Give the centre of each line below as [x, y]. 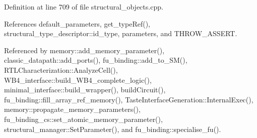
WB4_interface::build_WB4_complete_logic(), [78, 80]
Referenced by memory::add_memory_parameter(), [84, 50]
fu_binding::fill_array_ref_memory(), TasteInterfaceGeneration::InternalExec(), [129, 99]
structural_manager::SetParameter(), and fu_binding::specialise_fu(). [113, 129]
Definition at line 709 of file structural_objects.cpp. [84, 7]
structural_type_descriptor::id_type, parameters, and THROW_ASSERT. [121, 33]
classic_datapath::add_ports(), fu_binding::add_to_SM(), [96, 60]
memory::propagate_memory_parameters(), [72, 109]
